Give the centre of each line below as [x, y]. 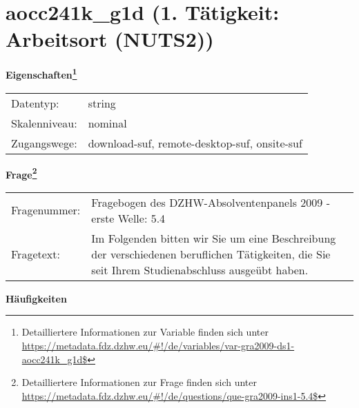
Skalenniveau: [44, 123]
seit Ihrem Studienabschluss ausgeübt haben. [200, 269]
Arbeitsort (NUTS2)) [110, 39]
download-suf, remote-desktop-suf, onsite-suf [195, 143]
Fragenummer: [46, 210]
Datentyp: [35, 103]
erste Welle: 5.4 [128, 218]
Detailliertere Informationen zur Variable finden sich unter [145, 332]
